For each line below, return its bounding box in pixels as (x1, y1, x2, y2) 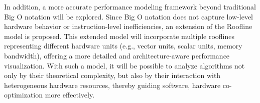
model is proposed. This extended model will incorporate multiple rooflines (4, 30, 234, 41)
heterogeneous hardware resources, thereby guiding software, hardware (4, 79, 221, 90)
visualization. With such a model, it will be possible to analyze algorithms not (4, 60, 245, 70)
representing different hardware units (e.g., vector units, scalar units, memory (4, 40, 242, 51)
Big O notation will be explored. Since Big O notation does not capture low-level (4, 11, 253, 21)
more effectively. (45, 89, 95, 100)
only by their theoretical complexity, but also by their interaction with (4, 70, 221, 80)
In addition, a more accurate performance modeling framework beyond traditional (4, 1, 256, 11)
